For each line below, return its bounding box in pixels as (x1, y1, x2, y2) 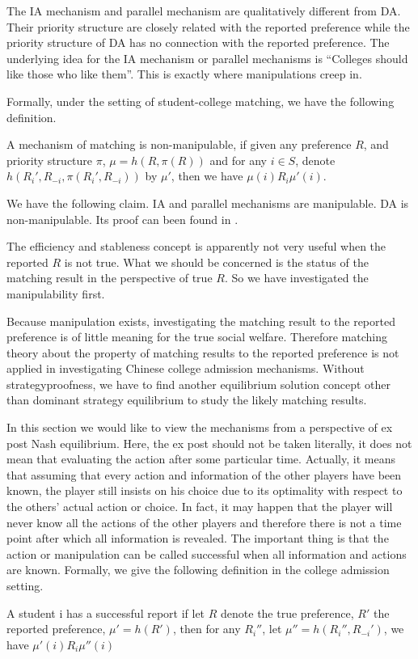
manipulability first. (6, 285, 105, 302)
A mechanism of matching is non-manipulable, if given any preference (6, 136, 352, 153)
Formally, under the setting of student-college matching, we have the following (6, 92, 395, 109)
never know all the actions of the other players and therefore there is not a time (6, 513, 402, 530)
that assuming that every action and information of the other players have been (6, 466, 402, 483)
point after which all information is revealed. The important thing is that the (6, 530, 389, 547)
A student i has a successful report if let (6, 604, 205, 621)
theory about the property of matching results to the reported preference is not (6, 344, 399, 361)
